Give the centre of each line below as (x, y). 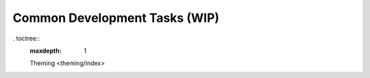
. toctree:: (26, 38)
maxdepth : (46, 51)
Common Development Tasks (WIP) (116, 18)
